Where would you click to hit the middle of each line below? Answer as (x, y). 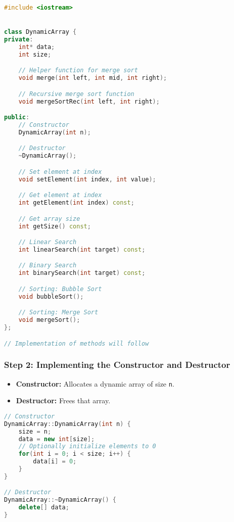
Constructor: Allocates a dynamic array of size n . (95, 383)
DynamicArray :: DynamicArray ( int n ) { (67, 424)
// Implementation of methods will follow (77, 343)
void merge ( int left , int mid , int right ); (93, 78)
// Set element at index (60, 172)
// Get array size (49, 219)
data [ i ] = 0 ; (55, 462)
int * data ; (37, 47)
